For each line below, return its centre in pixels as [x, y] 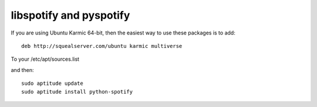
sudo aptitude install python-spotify [77, 92]
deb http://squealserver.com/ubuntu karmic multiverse [102, 46]
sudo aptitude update [52, 84]
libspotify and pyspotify [70, 15]
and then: [22, 70]
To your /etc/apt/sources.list [45, 59]
